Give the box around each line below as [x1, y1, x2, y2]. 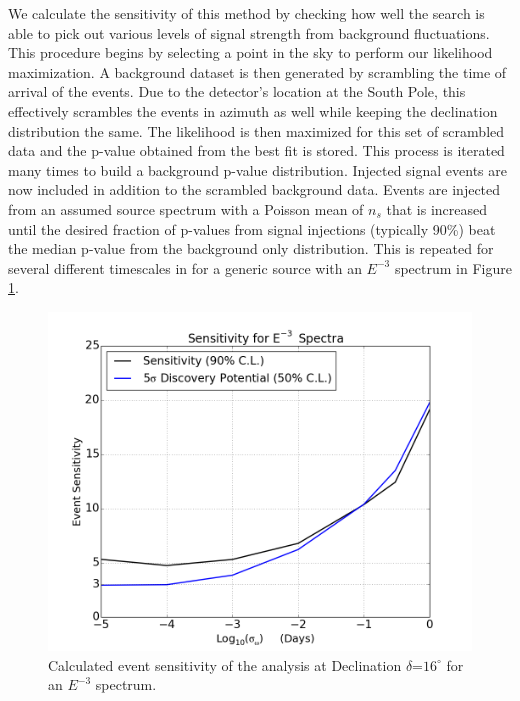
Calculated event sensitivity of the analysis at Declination [48, 654, 402, 675]
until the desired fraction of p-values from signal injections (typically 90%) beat [8, 218, 496, 239]
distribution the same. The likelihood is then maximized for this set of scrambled [8, 120, 505, 141]
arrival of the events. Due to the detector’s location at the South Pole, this [8, 81, 466, 102]
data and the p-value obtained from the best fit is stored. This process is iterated [8, 140, 505, 161]
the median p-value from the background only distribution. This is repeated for [8, 238, 494, 259]
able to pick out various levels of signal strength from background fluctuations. [8, 22, 490, 43]
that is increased [386, 198, 488, 219]
